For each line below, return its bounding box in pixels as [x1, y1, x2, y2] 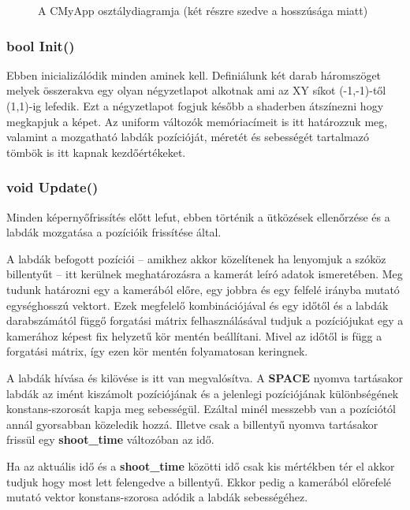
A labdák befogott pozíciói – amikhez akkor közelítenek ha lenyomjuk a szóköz [6, 250, 386, 266]
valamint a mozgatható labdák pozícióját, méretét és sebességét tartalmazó [6, 128, 369, 145]
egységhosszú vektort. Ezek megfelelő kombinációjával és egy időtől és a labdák [6, 296, 389, 313]
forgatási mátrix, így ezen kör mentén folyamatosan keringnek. [6, 343, 308, 359]
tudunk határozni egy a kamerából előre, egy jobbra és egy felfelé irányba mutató [6, 281, 400, 297]
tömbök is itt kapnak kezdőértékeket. [6, 143, 186, 160]
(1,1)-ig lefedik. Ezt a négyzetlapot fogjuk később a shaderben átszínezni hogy [6, 98, 384, 114]
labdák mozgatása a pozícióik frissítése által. [6, 224, 222, 240]
